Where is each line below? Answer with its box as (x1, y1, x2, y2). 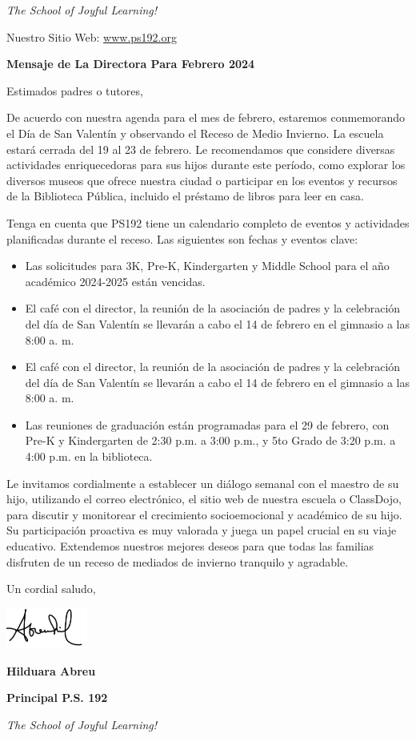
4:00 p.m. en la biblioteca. (25, 448, 153, 465)
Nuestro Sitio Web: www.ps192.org (6, 28, 177, 45)
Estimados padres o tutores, (6, 82, 143, 99)
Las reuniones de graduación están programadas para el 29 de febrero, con (25, 416, 390, 433)
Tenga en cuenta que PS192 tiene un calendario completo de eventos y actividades (6, 214, 410, 231)
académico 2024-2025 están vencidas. (25, 272, 206, 289)
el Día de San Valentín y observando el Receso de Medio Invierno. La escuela (6, 124, 384, 141)
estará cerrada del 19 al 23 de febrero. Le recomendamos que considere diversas (6, 140, 395, 157)
